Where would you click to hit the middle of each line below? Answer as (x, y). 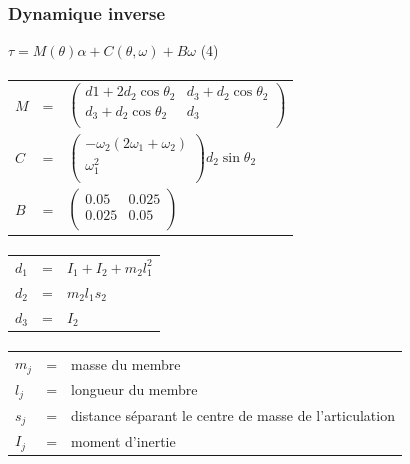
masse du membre (126, 363)
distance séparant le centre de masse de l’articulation (233, 414)
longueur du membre (134, 389)
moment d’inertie (123, 440)
